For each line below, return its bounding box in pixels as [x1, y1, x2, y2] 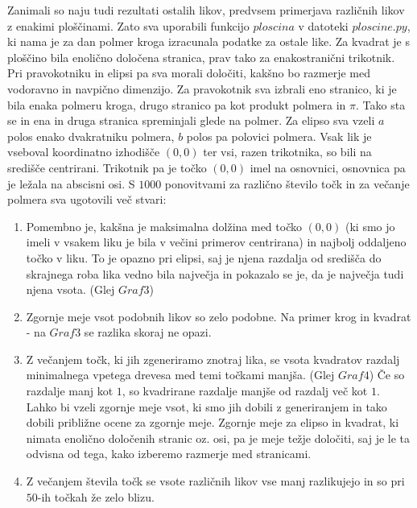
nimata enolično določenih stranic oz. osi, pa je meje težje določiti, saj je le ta [26, 429, 411, 446]
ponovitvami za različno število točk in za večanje [164, 175, 410, 192]
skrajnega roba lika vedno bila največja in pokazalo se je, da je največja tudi [26, 265, 404, 282]
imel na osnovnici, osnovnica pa [250, 159, 406, 176]
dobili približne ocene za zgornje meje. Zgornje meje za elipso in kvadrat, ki [26, 414, 399, 431]
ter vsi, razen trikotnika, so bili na [203, 143, 372, 160]
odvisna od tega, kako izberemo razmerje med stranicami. [26, 445, 312, 462]
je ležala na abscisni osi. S [7, 175, 135, 192]
